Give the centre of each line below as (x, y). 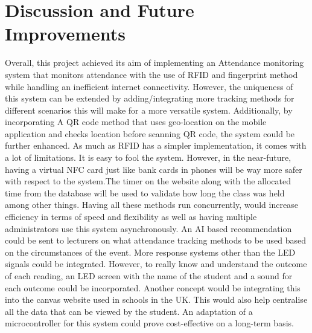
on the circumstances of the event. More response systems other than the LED (150, 252)
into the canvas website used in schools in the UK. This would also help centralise (156, 299)
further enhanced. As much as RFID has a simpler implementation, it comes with (156, 145)
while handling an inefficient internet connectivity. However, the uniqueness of (149, 86)
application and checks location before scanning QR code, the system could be (150, 133)
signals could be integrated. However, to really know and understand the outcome (156, 264)
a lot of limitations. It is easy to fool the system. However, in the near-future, (148, 157)
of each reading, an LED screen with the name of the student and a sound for (149, 276)
